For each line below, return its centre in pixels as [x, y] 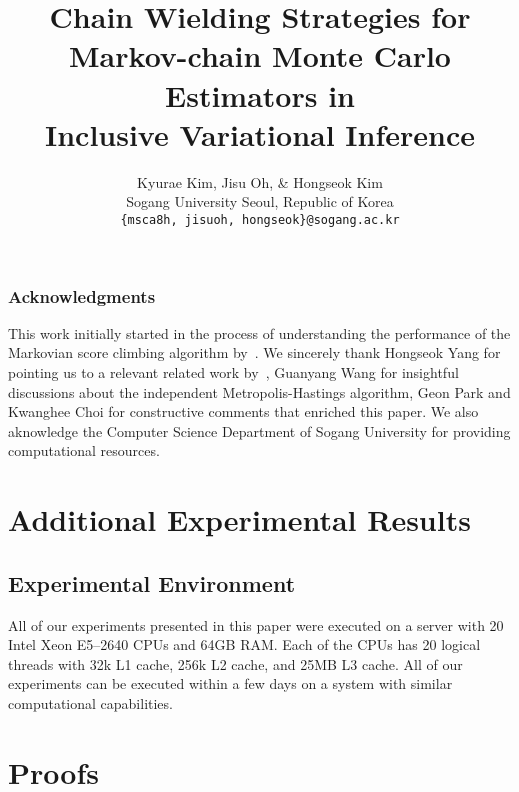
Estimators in [260, 94]
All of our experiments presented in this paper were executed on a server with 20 [256, 624]
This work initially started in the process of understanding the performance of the [259, 332]
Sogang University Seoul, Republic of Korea [260, 201]
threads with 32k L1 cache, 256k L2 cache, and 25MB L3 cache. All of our [235, 663]
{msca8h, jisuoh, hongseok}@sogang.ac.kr [260, 219]
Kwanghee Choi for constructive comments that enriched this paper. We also [243, 411]
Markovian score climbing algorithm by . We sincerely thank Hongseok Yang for [254, 352]
